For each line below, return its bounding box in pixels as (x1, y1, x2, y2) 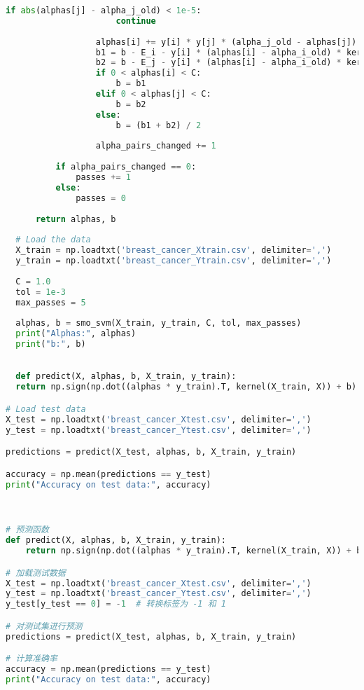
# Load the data (15, 235, 91, 245)
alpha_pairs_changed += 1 (95, 141, 216, 151)
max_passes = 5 (15, 297, 86, 308)
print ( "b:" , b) (15, 339, 86, 349)
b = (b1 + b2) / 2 (115, 120, 202, 130)
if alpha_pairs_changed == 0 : (55, 162, 197, 172)
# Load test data (6, 403, 86, 414)
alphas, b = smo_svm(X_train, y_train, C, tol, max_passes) (15, 318, 302, 329)
